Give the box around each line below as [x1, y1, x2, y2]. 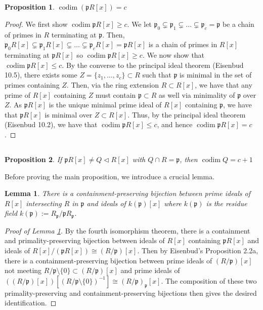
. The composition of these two [161, 275, 257, 286]
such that [142, 69, 171, 80]
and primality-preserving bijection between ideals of [5, 235, 165, 246]
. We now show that [142, 50, 205, 60]
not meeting [5, 265, 42, 276]
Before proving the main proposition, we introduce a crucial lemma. [5, 171, 215, 181]
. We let [127, 18, 152, 29]
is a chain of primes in [148, 39, 217, 50]
